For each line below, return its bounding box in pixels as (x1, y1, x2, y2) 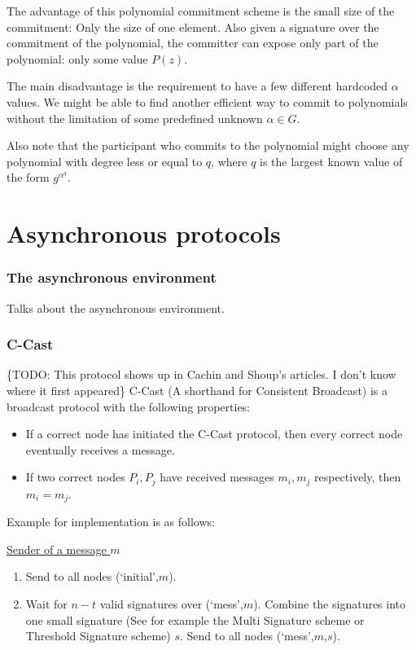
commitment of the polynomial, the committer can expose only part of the (7, 34, 379, 51)
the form (7, 169, 50, 186)
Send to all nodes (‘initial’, (25, 568, 159, 585)
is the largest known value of (260, 152, 403, 169)
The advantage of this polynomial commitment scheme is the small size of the (7, 2, 395, 19)
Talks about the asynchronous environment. (7, 299, 225, 316)
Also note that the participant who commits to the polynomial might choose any (7, 137, 409, 154)
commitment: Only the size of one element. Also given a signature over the (7, 18, 379, 35)
